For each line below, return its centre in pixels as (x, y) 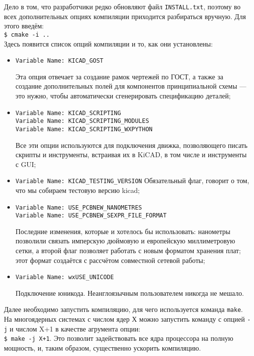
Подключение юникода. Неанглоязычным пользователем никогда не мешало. (130, 293)
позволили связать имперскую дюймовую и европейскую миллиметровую (125, 241)
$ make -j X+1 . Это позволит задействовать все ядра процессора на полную (119, 338)
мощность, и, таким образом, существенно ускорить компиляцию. (102, 348)
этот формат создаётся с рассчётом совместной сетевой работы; (110, 260)
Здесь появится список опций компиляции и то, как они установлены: (108, 43)
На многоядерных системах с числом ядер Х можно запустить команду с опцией (125, 319)
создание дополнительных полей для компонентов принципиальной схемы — (131, 86)
